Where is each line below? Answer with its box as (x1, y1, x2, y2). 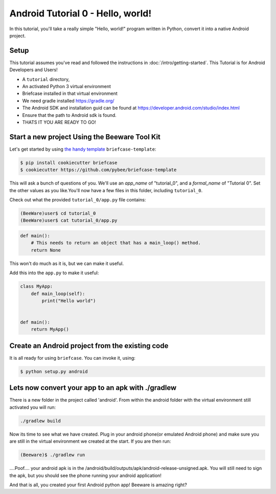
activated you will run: (9, 404, 56, 410)
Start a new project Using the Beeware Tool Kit (9, 132, 161, 141)
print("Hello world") (41, 298, 96, 303)
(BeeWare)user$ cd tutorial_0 (20, 211, 96, 216)
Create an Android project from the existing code (9, 341, 169, 350)
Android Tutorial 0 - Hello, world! (9, 8, 152, 19)
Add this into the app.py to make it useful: (9, 270, 99, 276)
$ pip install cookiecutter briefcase (20, 159, 118, 166)
